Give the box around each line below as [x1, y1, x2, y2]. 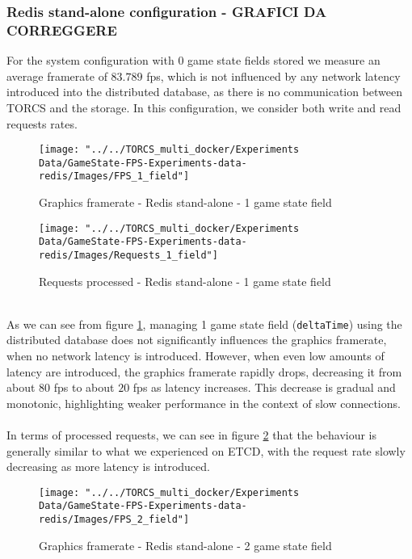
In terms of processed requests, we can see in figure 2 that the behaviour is [6, 427, 377, 443]
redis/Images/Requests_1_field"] [39, 249, 218, 261]
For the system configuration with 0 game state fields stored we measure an [6, 52, 380, 69]
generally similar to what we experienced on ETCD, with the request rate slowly [6, 442, 406, 459]
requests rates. [6, 115, 78, 132]
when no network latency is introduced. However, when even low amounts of [6, 347, 385, 364]
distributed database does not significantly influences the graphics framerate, [6, 331, 387, 348]
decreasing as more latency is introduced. [6, 458, 210, 475]
